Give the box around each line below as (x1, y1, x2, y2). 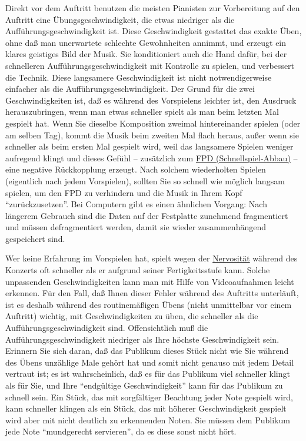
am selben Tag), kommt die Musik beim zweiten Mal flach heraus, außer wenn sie (5, 128, 299, 141)
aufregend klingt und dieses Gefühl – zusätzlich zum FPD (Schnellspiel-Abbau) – (5, 151, 298, 164)
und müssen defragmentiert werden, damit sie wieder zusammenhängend (5, 221, 267, 233)
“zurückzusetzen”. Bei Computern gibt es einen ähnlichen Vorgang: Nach (5, 198, 267, 210)
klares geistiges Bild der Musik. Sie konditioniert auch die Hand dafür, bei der (5, 48, 287, 60)
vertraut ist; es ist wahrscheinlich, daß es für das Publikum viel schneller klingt (5, 367, 290, 380)
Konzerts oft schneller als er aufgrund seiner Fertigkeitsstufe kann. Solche (5, 264, 270, 276)
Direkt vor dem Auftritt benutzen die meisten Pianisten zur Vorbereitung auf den (5, 2, 300, 14)
